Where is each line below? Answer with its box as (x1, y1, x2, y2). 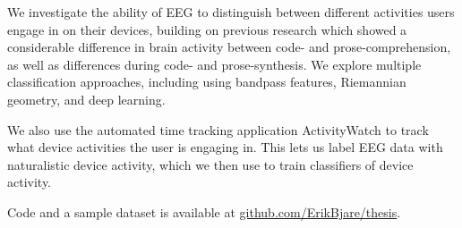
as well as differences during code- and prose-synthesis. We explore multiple (7, 55, 422, 73)
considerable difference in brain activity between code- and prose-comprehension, (7, 38, 451, 56)
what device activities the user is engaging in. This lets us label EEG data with (7, 138, 443, 156)
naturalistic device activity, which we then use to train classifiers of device (7, 155, 414, 173)
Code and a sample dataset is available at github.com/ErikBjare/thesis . (7, 202, 401, 221)
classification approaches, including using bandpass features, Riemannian (7, 72, 406, 91)
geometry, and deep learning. (7, 89, 166, 108)
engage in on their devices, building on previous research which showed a (7, 20, 407, 38)
